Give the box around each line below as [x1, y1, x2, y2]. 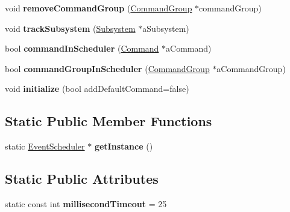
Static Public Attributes [5, 169, 159, 188]
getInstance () [94, 140, 153, 153]
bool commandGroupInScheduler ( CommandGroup [5, 62, 210, 74]
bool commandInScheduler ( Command [5, 42, 159, 55]
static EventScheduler [5, 140, 85, 153]
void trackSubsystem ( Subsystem [5, 22, 136, 34]
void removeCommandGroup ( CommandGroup [5, 2, 192, 14]
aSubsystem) [142, 22, 189, 34]
